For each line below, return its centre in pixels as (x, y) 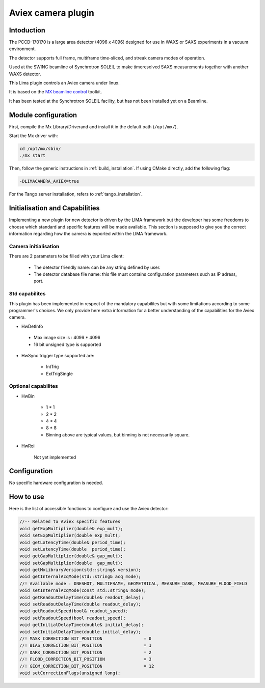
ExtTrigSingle (59, 373)
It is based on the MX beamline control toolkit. (56, 92)
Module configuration (43, 115)
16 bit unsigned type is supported (67, 344)
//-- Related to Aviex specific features (70, 522)
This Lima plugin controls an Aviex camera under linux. (64, 83)
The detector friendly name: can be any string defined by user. (97, 267)
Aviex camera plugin (52, 13)
